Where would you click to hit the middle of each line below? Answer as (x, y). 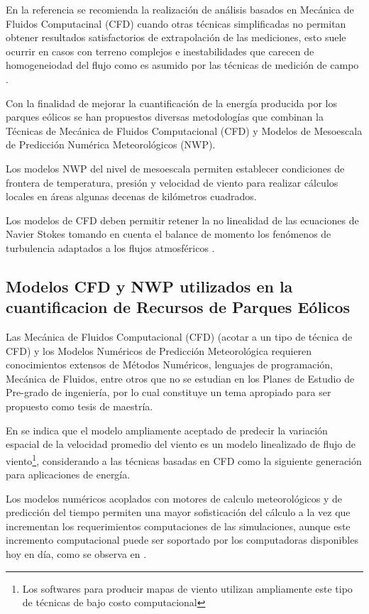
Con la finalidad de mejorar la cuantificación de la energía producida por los (171, 103)
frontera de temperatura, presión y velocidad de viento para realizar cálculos (172, 182)
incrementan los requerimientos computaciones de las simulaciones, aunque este (178, 526)
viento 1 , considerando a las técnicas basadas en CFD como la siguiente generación (184, 459)
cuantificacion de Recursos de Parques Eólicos (178, 307)
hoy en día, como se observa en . (76, 554)
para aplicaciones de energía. (68, 475)
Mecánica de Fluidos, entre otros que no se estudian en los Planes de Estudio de (180, 378)
